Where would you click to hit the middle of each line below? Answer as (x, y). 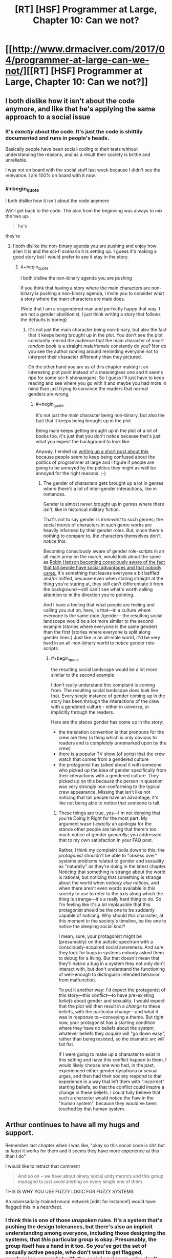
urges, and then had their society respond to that (110, 1076)
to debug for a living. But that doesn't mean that (109, 958)
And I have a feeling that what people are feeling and (99, 605)
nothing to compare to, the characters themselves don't (102, 536)
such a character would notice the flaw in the (106, 1098)
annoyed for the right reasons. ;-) (71, 474)
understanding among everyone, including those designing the (85, 1233)
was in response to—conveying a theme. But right (111, 1017)
